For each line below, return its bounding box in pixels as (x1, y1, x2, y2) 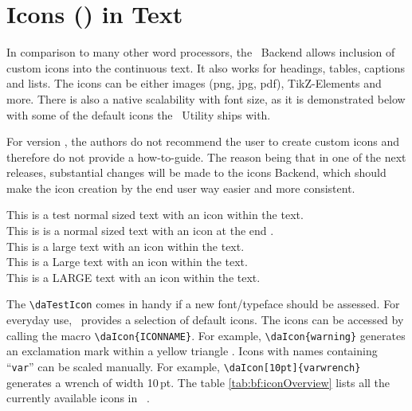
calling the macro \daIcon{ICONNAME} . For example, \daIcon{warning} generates (6, 327, 406, 343)
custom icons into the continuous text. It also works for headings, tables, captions (6, 59, 406, 76)
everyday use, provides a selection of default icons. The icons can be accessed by (6, 311, 404, 328)
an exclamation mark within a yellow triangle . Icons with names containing (6, 342, 378, 359)
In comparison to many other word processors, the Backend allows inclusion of (6, 44, 395, 61)
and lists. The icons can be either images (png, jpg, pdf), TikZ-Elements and (6, 75, 382, 92)
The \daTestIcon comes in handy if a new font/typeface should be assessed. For (6, 296, 400, 312)
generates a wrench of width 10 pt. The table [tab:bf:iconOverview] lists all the (6, 374, 390, 390)
